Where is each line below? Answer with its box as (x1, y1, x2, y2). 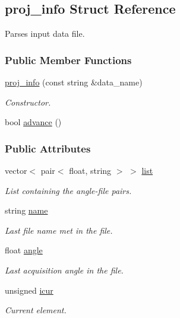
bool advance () (5, 116, 62, 128)
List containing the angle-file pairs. (5, 184, 132, 196)
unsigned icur (5, 284, 53, 296)
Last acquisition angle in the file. (5, 263, 124, 276)
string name (5, 204, 48, 217)
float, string (69, 164, 112, 177)
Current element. (5, 304, 67, 316)
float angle (5, 244, 43, 256)
